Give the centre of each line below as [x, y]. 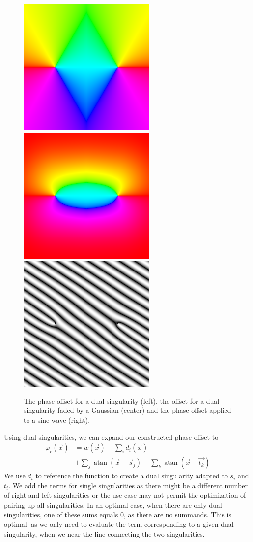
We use [15, 476]
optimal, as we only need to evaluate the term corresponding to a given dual [119, 524]
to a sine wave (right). [57, 420]
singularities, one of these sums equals [61, 514]
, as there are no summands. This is [177, 514]
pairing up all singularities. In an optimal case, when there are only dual [113, 505]
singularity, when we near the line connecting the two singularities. [104, 533]
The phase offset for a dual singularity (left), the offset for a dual [122, 400]
